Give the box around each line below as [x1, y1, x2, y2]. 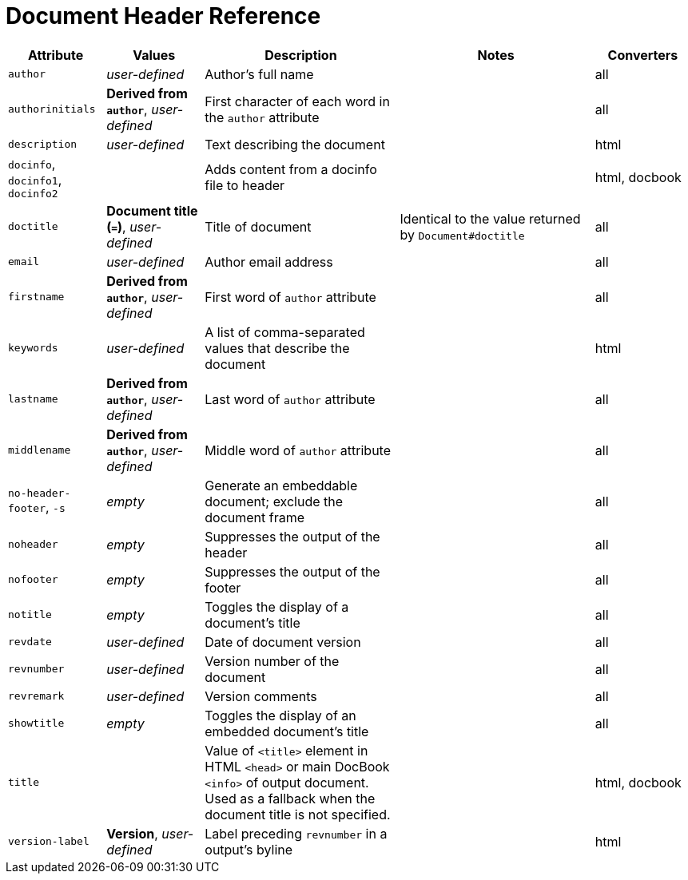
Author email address [205, 253, 333, 270]
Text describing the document [205, 136, 385, 153]
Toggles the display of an [205, 707, 356, 723]
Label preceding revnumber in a [205, 825, 388, 842]
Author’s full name [205, 65, 314, 82]
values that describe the [205, 339, 350, 356]
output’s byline [205, 841, 293, 858]
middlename [8, 444, 71, 457]
